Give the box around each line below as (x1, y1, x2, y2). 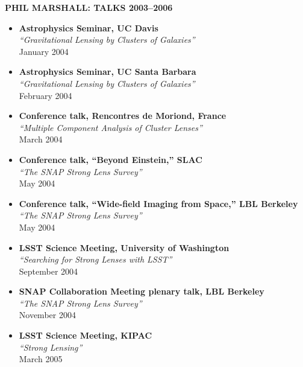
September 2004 (19, 264, 78, 277)
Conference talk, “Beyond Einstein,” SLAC (19, 153, 202, 165)
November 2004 (19, 308, 76, 321)
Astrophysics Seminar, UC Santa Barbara (19, 65, 196, 78)
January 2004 (19, 45, 69, 57)
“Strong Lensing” (19, 340, 83, 353)
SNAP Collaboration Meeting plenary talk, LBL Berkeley (19, 285, 264, 298)
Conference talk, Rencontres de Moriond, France (19, 109, 226, 122)
